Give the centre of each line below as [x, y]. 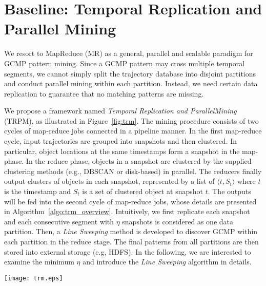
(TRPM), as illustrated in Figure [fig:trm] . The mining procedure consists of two [131, 120]
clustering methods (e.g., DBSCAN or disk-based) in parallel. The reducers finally [133, 171]
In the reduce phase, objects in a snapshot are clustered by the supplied [139, 161]
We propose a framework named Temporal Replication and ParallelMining [120, 111]
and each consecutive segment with [59, 221]
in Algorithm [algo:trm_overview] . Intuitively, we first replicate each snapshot [127, 211]
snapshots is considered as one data [178, 221]
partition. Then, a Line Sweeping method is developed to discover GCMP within [131, 231]
